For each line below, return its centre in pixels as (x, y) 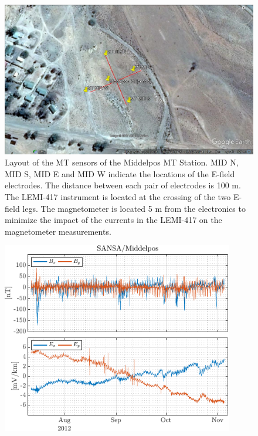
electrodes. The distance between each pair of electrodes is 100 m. (123, 185)
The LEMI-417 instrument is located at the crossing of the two (118, 197)
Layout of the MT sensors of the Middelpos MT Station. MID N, (122, 162)
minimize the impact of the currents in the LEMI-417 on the (113, 220)
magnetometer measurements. (58, 231)
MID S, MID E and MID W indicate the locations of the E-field (120, 173)
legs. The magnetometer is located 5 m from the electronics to (134, 208)
